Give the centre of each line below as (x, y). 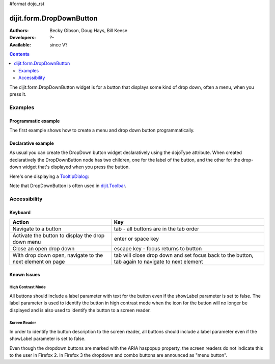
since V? (59, 45)
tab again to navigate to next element (158, 262)
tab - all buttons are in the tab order (157, 228)
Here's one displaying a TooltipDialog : (49, 176)
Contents (20, 54)
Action (21, 222)
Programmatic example (35, 121)
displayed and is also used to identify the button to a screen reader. (80, 310)
